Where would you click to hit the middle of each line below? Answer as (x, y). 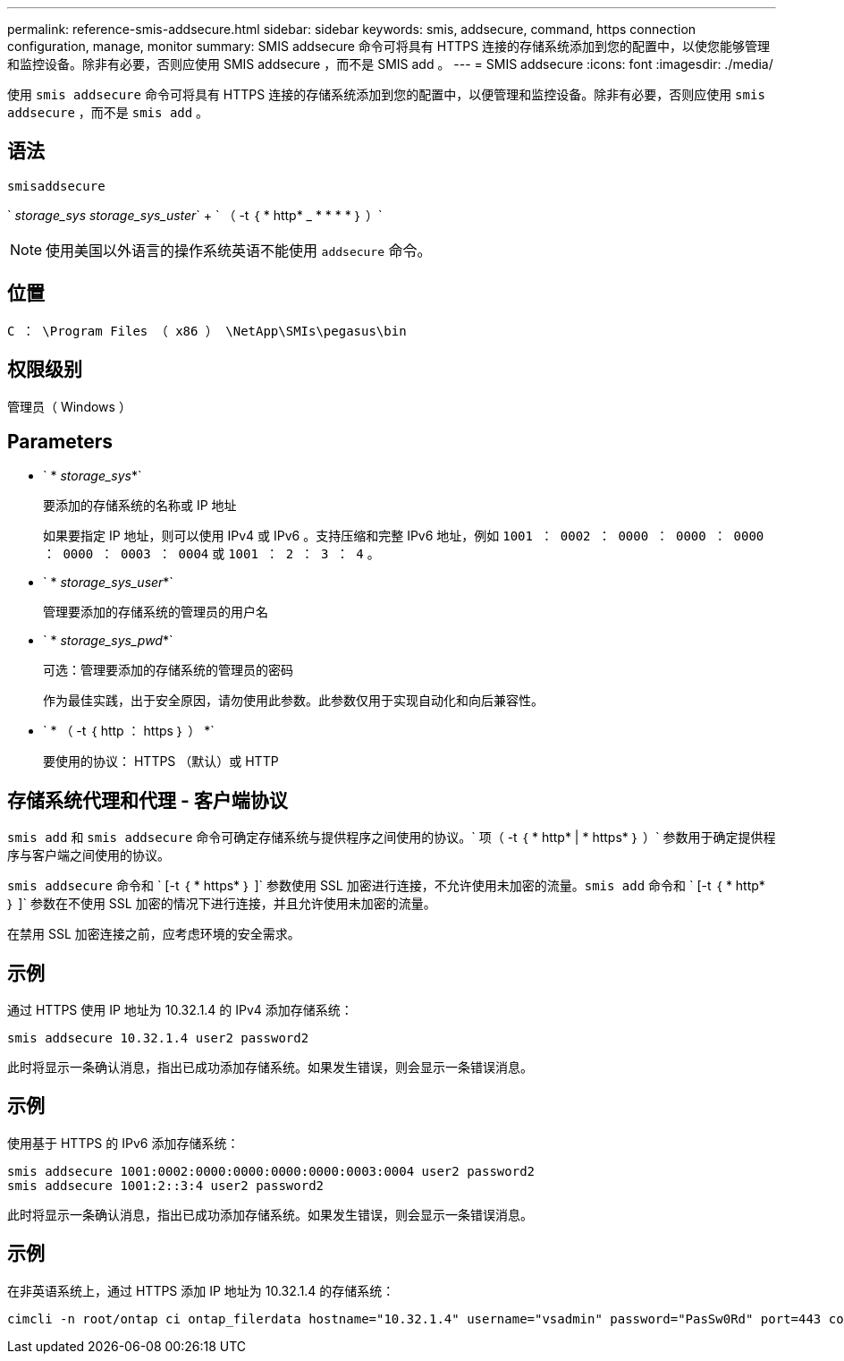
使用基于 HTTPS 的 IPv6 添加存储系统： (123, 1143)
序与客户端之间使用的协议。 (89, 855)
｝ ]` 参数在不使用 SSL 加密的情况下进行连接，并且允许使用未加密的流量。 (222, 904)
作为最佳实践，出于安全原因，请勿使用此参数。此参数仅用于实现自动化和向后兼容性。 (293, 701)
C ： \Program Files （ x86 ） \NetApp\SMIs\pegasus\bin (207, 331)
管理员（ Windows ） (69, 406)
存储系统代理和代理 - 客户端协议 (148, 800)
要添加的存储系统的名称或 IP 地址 (140, 506)
